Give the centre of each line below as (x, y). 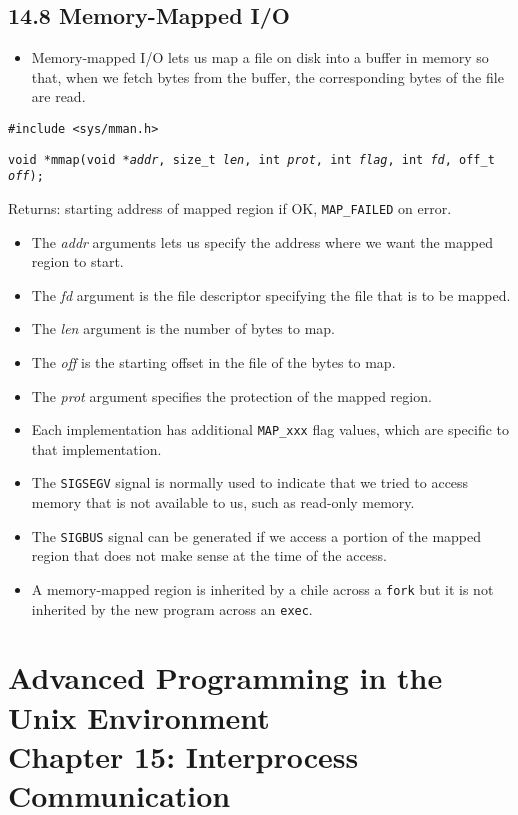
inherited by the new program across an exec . (172, 608)
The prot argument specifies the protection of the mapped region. (231, 395)
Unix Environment (139, 716)
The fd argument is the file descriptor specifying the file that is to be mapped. (271, 294)
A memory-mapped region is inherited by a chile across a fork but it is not (262, 588)
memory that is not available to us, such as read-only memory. (223, 502)
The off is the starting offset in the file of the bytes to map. (213, 361)
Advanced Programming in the (225, 677)
